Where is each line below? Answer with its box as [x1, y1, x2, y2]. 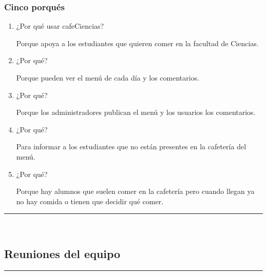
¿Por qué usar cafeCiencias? [16, 21, 104, 31]
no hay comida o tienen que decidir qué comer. [16, 195, 164, 206]
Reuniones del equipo [4, 246, 121, 262]
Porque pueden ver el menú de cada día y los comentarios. [16, 72, 200, 83]
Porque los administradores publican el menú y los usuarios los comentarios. [16, 107, 256, 117]
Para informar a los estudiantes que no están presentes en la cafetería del [16, 141, 246, 152]
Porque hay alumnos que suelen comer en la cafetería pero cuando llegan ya [16, 186, 255, 197]
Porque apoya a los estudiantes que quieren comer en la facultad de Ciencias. [16, 37, 259, 48]
